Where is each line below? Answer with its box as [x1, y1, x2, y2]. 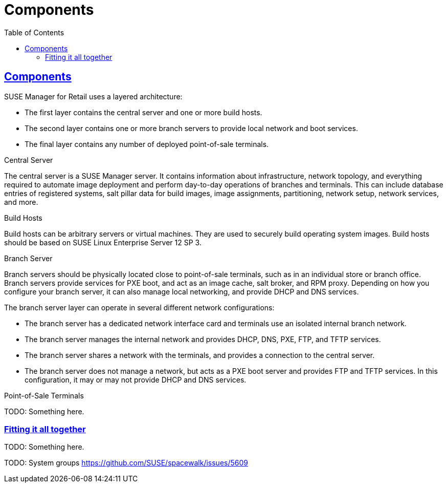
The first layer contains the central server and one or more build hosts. [25, 108, 262, 117]
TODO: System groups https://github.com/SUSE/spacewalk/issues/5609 [4, 458, 248, 468]
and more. [4, 197, 38, 206]
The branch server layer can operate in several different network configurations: [4, 303, 275, 312]
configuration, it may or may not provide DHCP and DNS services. [25, 375, 247, 384]
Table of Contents [4, 28, 64, 37]
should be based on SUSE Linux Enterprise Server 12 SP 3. [4, 238, 202, 247]
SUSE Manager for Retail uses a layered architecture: [4, 92, 183, 101]
